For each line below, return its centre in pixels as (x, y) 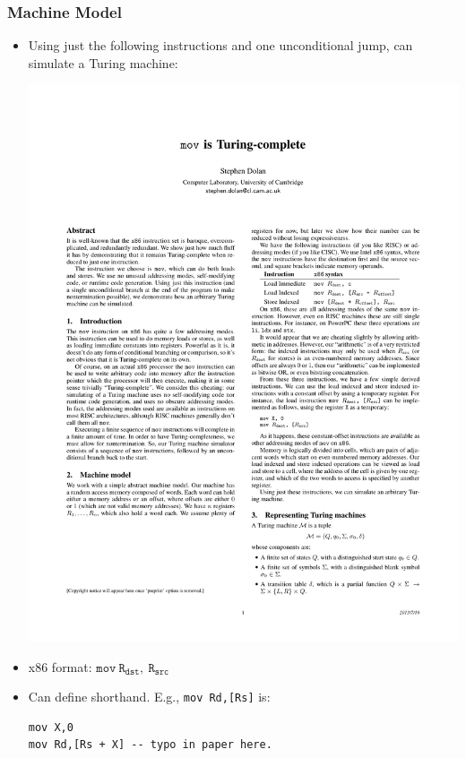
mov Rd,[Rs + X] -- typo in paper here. (150, 745)
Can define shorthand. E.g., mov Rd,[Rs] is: (149, 697)
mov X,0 (51, 727)
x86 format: (60, 666)
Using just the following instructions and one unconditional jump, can (220, 45)
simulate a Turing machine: (103, 62)
